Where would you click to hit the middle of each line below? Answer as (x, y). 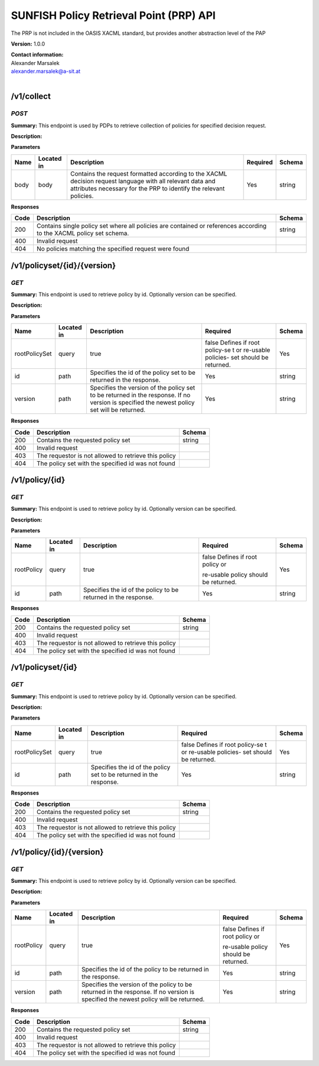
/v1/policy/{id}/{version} (57, 852)
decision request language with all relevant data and (143, 181)
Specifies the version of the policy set (142, 388)
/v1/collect (31, 97)
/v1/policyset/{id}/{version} (64, 265)
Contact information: (37, 55)
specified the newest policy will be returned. (143, 999)
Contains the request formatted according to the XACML (149, 173)
